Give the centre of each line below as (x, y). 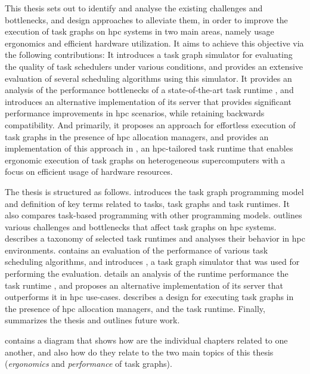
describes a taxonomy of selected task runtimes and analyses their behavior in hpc (155, 238)
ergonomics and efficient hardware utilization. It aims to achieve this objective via (154, 43)
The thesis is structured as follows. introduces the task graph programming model (154, 191)
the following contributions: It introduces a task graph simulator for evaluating (149, 55)
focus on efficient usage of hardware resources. (89, 171)
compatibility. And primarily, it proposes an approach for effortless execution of (150, 124)
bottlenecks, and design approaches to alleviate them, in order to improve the (146, 19)
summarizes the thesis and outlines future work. (92, 320)
